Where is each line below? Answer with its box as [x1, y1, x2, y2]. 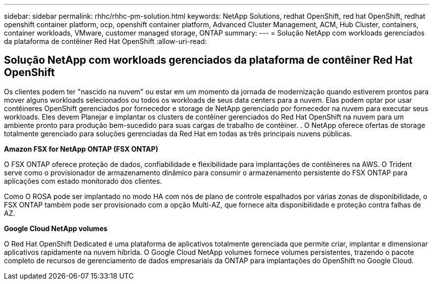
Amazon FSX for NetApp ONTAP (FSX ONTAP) [4, 144, 158, 153]
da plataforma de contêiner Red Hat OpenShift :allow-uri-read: [4, 37, 207, 45]
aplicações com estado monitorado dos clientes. [4, 176, 162, 185]
